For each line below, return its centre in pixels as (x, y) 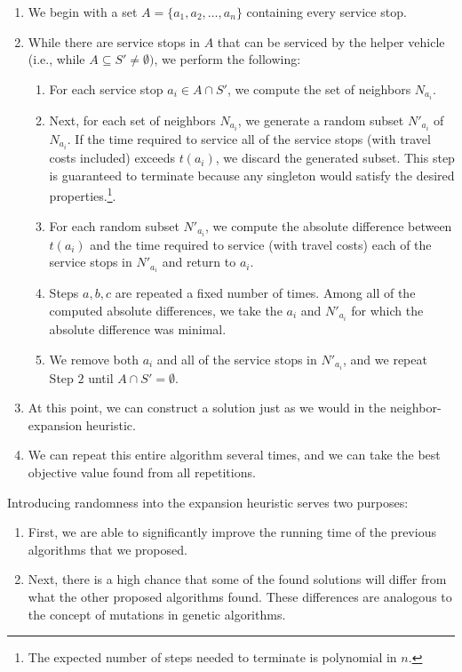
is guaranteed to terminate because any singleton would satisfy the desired (252, 175)
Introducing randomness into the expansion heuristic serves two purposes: (208, 502)
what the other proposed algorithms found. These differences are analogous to (240, 596)
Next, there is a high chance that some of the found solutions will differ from (237, 579)
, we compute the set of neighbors (319, 88)
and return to (199, 262)
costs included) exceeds (112, 158)
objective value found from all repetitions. (142, 472)
